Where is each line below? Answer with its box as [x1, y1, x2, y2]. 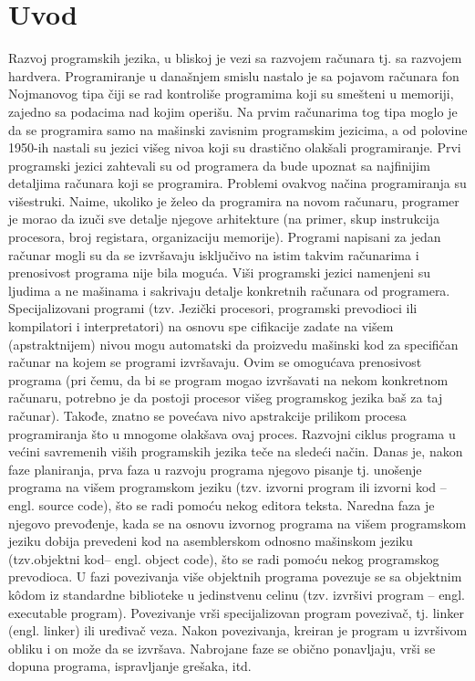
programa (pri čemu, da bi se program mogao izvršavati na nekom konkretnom [8, 370, 449, 389]
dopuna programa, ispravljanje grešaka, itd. [8, 656, 252, 676]
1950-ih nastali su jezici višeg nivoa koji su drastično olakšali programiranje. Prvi [8, 138, 461, 157]
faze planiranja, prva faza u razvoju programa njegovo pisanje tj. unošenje [8, 459, 422, 478]
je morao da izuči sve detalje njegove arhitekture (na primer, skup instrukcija [8, 209, 439, 228]
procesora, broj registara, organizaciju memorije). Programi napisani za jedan [8, 227, 441, 246]
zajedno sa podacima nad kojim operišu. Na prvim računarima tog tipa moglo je [8, 101, 458, 120]
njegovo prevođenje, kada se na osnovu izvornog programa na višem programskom [8, 513, 467, 532]
